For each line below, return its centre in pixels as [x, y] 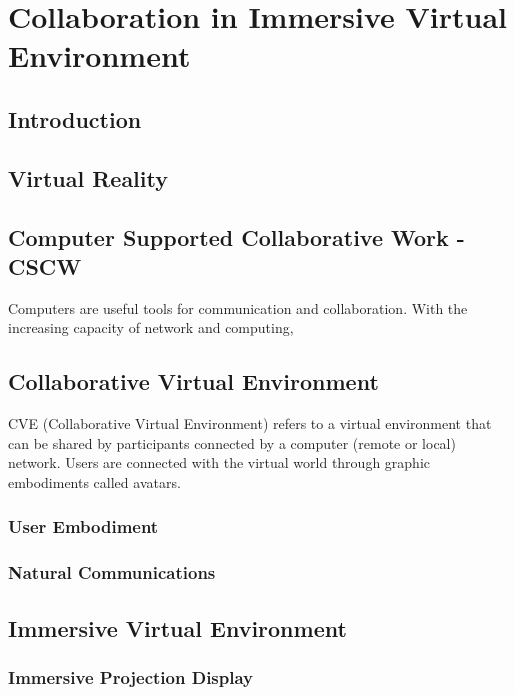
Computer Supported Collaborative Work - [236, 236]
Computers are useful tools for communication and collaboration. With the [238, 307]
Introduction [75, 118]
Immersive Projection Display [131, 676]
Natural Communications [112, 572]
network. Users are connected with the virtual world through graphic [219, 462]
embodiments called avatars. [94, 481]
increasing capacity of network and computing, [151, 327]
